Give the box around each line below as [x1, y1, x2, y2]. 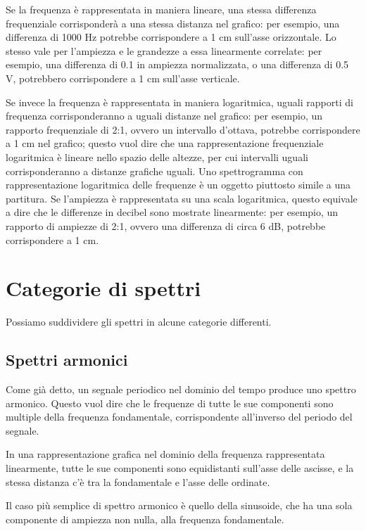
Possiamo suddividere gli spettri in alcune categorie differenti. [6, 314, 272, 329]
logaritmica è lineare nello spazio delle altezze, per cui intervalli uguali [6, 149, 308, 164]
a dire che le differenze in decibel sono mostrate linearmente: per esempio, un [6, 205, 339, 219]
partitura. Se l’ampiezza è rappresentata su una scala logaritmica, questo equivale [6, 191, 358, 205]
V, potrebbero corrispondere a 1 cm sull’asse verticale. [6, 70, 240, 85]
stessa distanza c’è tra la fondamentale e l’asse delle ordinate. [6, 474, 270, 489]
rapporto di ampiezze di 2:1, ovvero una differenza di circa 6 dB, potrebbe [6, 218, 326, 233]
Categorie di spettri [6, 274, 201, 302]
